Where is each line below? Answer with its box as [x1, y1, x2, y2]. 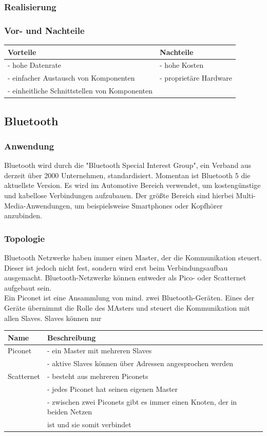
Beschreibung [47, 332, 96, 343]
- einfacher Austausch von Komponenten [8, 72, 135, 83]
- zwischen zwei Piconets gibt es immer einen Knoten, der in [47, 396, 237, 407]
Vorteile [8, 46, 36, 57]
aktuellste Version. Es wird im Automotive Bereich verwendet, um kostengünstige [4, 180, 261, 191]
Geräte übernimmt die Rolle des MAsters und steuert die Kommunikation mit [4, 302, 250, 313]
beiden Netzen [47, 406, 92, 417]
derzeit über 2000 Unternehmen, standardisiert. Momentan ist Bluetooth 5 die [4, 169, 251, 180]
